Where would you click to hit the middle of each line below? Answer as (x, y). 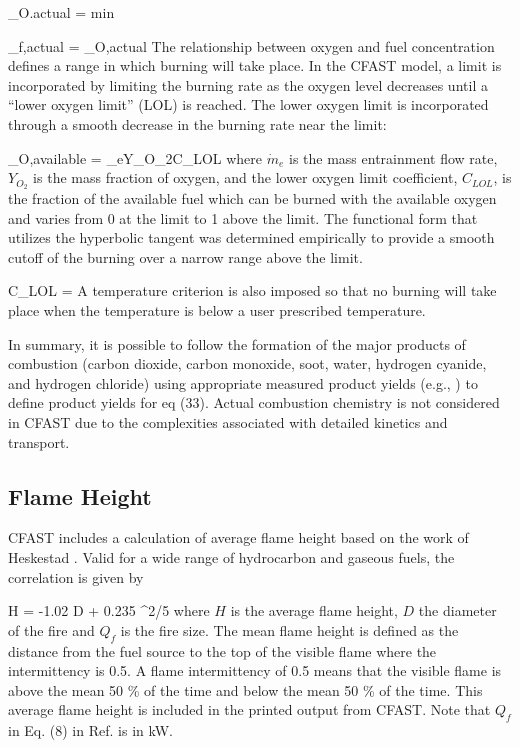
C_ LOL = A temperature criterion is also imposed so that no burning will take (252, 290)
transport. (39, 441)
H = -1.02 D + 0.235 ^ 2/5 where (109, 610)
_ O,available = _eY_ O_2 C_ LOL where (135, 157)
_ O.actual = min (61, 12)
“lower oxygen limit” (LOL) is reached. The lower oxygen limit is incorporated (248, 104)
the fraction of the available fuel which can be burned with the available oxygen (252, 198)
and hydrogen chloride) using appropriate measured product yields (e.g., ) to (243, 382)
